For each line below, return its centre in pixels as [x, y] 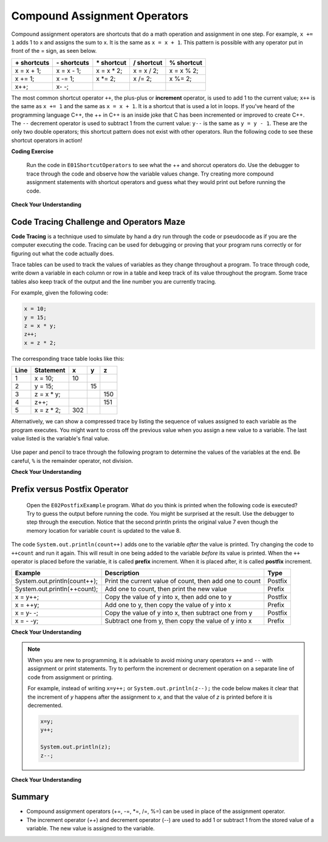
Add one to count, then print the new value [166, 589]
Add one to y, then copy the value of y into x [168, 605]
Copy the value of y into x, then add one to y [168, 597]
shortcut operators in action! [47, 140]
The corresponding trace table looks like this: [68, 358]
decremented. [45, 705]
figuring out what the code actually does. [63, 253]
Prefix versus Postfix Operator [70, 489]
